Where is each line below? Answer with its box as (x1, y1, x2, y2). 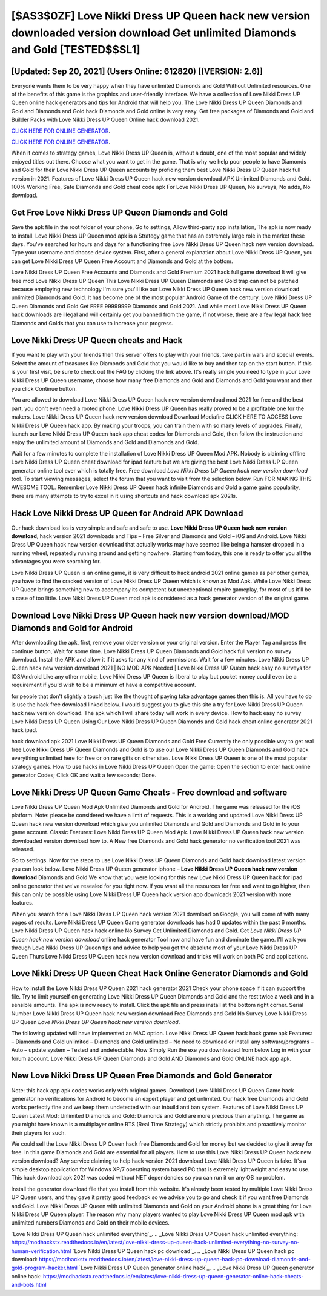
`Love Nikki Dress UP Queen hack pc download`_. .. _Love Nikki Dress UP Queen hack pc (72, 1247, 295, 1254)
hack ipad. (11, 726, 38, 734)
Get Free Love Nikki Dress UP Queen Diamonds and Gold (11, 208, 228, 218)
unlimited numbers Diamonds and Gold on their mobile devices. (11, 1219, 170, 1226)
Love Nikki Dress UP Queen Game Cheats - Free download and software (11, 787, 288, 797)
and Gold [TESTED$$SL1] (11, 43, 140, 57)
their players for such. (11, 1129, 66, 1136)
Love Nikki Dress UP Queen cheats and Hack (11, 335, 183, 345)
